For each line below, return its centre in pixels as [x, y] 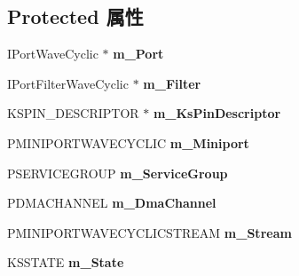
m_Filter [172, 83]
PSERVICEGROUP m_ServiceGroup [118, 173]
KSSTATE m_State [66, 262]
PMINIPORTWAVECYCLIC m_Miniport [128, 142]
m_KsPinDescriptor [217, 113]
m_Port [138, 54]
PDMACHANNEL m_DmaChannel [112, 203]
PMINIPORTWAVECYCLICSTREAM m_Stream [149, 232]
